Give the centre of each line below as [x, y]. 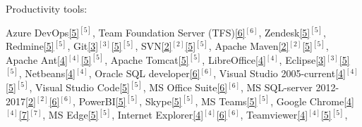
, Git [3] [83, 46]
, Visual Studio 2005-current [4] [279, 73]
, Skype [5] [161, 101]
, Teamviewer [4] [274, 115]
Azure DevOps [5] [43, 32]
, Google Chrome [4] [312, 101]
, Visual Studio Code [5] [80, 87]
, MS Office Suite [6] [185, 87]
